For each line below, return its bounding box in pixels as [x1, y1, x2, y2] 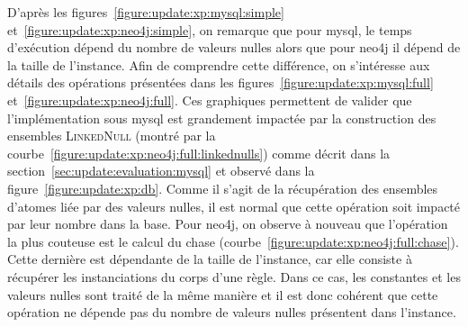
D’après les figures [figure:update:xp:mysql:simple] [7, 3, 284, 21]
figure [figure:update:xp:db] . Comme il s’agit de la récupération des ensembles [7, 178, 438, 197]
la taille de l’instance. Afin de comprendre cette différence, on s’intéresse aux [7, 55, 430, 74]
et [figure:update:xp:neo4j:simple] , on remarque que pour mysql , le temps [7, 20, 412, 39]
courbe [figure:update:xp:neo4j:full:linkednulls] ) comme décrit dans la [7, 143, 391, 162]
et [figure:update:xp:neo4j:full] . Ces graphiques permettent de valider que [7, 90, 412, 109]
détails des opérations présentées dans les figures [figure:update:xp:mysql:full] [7, 73, 434, 92]
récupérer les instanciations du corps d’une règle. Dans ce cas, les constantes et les [7, 267, 461, 286]
